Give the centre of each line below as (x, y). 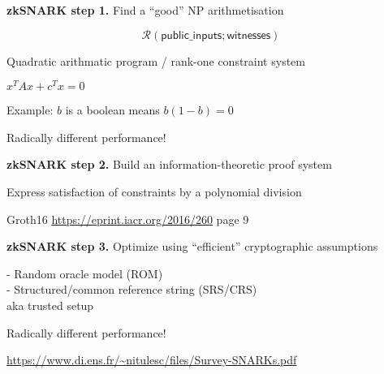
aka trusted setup (50, 305)
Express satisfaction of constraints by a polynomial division (154, 192)
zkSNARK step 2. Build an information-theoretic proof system (169, 164)
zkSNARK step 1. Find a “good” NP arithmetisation (145, 10)
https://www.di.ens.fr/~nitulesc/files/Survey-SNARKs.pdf (152, 360)
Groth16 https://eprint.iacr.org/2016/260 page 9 (128, 219)
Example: (30, 110)
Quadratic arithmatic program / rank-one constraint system (156, 60)
